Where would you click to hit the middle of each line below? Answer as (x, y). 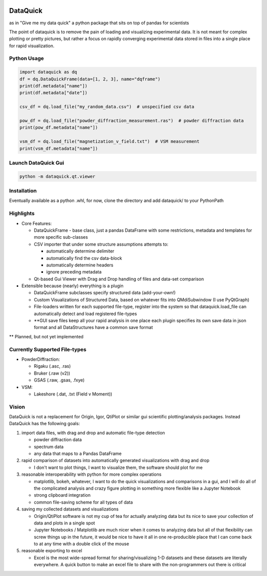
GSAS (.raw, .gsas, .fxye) (59, 380)
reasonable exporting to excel (52, 551)
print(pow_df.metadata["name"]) (59, 128)
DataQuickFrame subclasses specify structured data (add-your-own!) (105, 293)
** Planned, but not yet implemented (46, 336)
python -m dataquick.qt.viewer (58, 176)
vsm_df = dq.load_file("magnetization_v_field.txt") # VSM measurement (110, 142)
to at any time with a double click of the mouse (82, 544)
